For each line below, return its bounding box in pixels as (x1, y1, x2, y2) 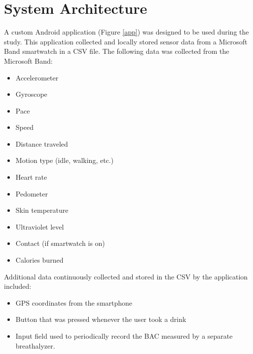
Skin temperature (15, 205, 69, 215)
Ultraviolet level (15, 221, 64, 232)
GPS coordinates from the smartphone (15, 297, 133, 308)
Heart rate (15, 172, 47, 182)
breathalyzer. (15, 340, 55, 351)
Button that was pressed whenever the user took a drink (15, 314, 186, 324)
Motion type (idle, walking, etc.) (15, 155, 114, 165)
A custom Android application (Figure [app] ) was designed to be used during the (4, 27, 249, 37)
